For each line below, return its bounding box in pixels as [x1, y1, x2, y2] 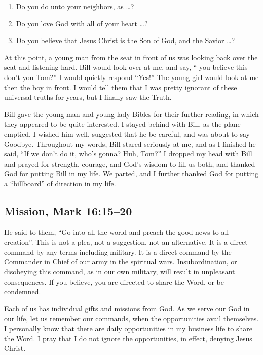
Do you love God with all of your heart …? [16, 18, 148, 28]
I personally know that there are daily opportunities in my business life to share [4, 323, 252, 334]
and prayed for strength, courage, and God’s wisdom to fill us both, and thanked [4, 158, 255, 169]
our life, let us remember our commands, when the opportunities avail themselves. [4, 313, 259, 324]
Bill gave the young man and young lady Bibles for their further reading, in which [4, 108, 259, 119]
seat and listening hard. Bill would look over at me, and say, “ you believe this [4, 62, 248, 72]
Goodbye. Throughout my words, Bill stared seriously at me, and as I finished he [4, 138, 256, 149]
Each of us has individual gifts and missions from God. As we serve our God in [4, 303, 250, 313]
